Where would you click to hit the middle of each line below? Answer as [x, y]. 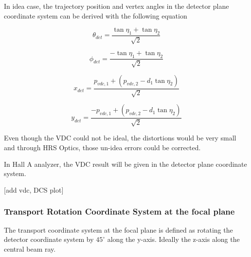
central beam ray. [30, 248]
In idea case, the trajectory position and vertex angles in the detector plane [117, 6]
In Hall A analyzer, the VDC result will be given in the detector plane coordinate [125, 164]
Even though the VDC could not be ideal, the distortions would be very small [120, 138]
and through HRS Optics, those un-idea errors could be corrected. [102, 148]
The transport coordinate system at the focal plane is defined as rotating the [118, 229]
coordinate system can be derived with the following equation [96, 15]
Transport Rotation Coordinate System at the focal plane [119, 211]
